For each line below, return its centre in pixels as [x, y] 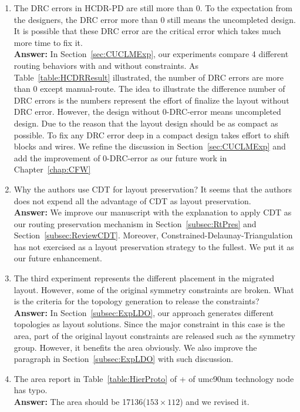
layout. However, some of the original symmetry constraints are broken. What [154, 289]
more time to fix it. [48, 42]
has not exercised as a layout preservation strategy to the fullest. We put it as [154, 246]
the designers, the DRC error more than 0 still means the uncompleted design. [155, 19]
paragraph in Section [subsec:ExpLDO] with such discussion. [124, 359]
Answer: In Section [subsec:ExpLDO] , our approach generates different [144, 312]
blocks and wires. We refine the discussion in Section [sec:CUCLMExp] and [150, 146]
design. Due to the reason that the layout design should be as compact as [146, 123]
